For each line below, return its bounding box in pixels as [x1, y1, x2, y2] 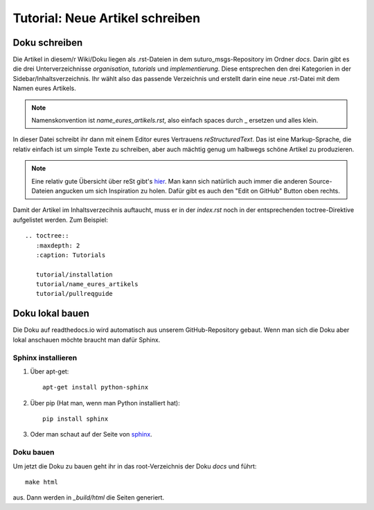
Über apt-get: [30, 367, 69, 376]
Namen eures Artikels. [12, 84, 76, 93]
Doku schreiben [12, 37, 83, 49]
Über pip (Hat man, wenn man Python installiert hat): [30, 398, 180, 407]
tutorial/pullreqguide [35, 290, 114, 298]
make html [25, 478, 58, 486]
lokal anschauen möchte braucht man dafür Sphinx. [12, 335, 161, 344]
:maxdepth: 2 [35, 241, 80, 249]
